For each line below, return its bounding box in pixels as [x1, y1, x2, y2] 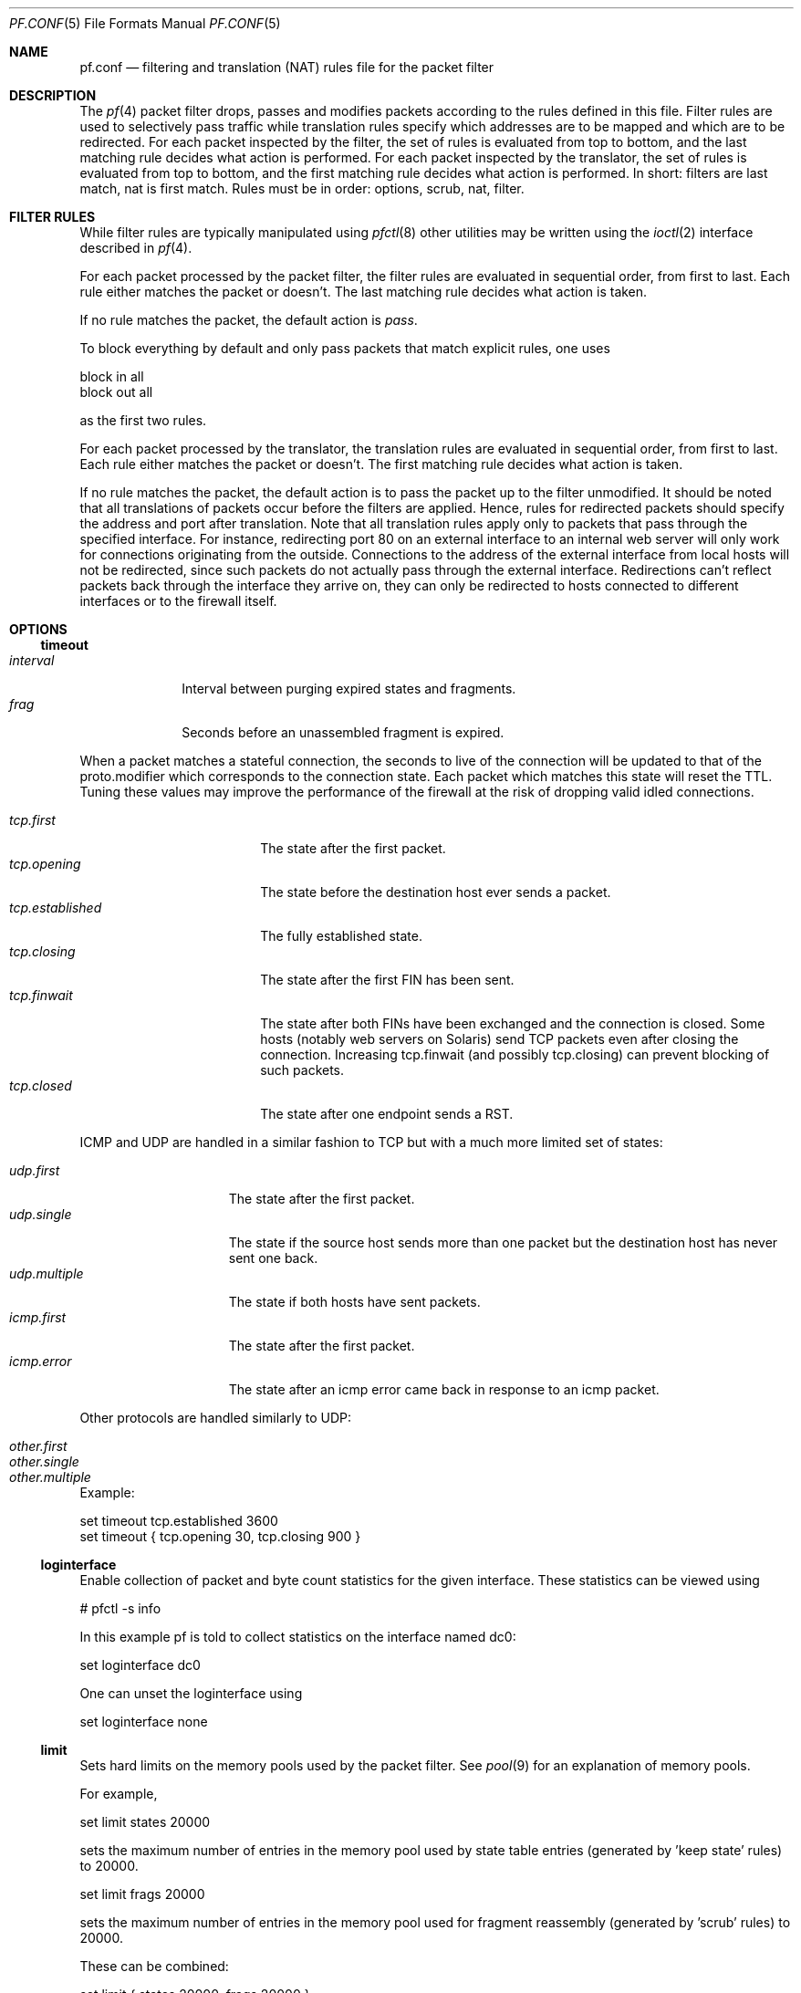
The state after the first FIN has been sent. [260, 972, 515, 987]
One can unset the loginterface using [79, 1685, 303, 1701]
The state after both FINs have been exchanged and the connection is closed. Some [260, 1016, 765, 1031]
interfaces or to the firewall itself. [79, 593, 277, 609]
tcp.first [9, 812, 56, 828]
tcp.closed [9, 1078, 72, 1093]
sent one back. [228, 1250, 318, 1266]
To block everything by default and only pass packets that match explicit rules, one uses [79, 340, 610, 356]
